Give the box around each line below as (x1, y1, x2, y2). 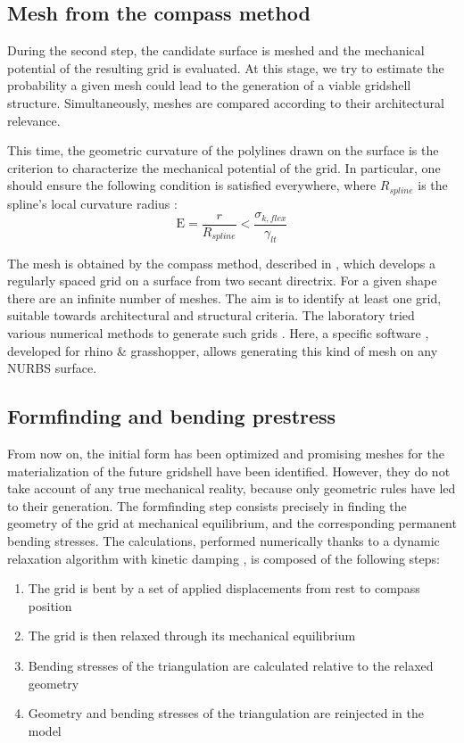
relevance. (7, 111, 61, 129)
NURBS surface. (7, 359, 97, 377)
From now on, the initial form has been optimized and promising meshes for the (7, 444, 444, 463)
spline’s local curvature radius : (7, 194, 178, 212)
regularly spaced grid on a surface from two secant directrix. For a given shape (7, 271, 437, 290)
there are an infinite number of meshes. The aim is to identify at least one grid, (7, 288, 442, 307)
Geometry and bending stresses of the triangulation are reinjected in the (28, 704, 424, 722)
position (28, 596, 72, 615)
